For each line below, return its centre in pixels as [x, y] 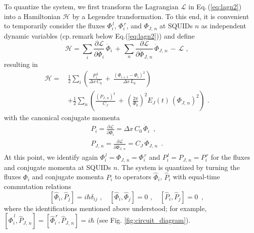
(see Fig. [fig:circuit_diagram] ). [143, 220]
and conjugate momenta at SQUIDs [58, 167]
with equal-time [197, 177]
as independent [224, 26]
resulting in [21, 64]
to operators [133, 177]
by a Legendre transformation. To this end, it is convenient [161, 16]
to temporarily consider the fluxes [54, 26]
